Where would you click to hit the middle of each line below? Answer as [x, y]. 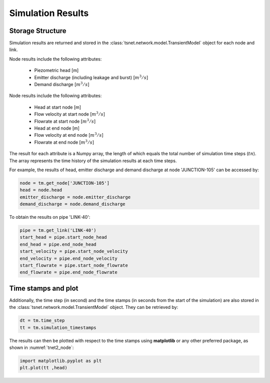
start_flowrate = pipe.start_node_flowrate [74, 265]
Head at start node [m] [58, 107]
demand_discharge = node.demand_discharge [72, 204]
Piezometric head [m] [56, 71]
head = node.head [41, 190]
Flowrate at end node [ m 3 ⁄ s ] [64, 142]
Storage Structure [38, 31]
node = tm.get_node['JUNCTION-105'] [65, 183]
